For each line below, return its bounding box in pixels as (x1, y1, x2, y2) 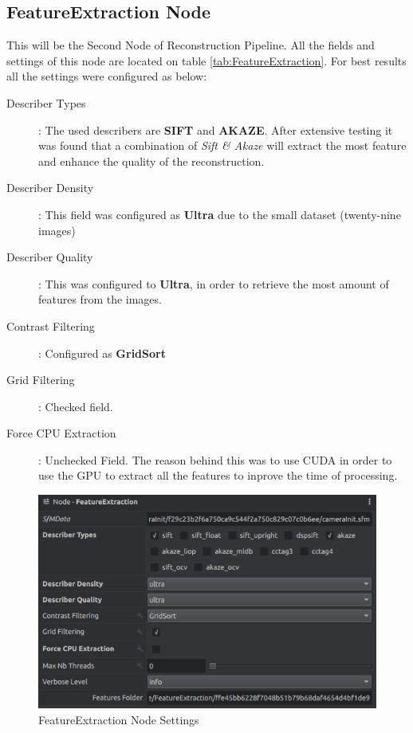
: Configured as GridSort (38, 344, 166, 361)
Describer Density (6, 179, 94, 196)
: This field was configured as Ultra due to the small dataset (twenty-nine (38, 206, 401, 222)
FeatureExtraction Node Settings (38, 711, 199, 727)
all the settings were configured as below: (6, 68, 207, 84)
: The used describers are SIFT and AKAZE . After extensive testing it (38, 121, 393, 138)
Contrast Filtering (6, 317, 95, 334)
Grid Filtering (6, 371, 75, 388)
